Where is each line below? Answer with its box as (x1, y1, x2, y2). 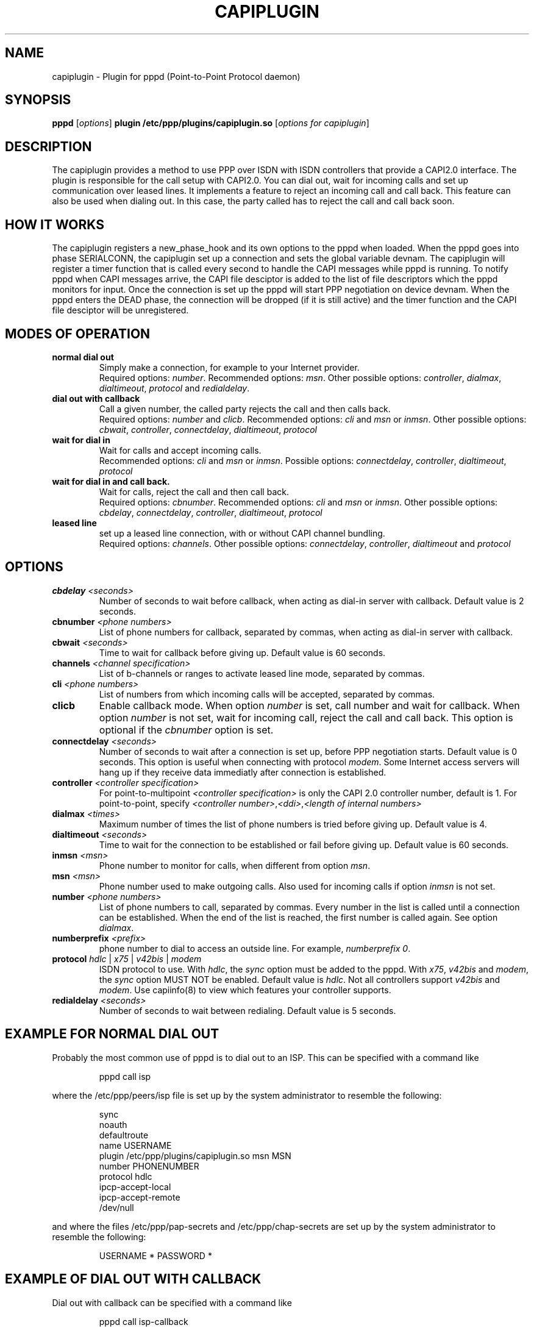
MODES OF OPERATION (5, 326, 151, 341)
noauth (99, 1119, 127, 1130)
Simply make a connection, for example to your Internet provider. (99, 362, 360, 373)
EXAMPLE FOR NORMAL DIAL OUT (5, 1026, 219, 1042)
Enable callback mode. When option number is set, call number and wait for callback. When (99, 699, 520, 712)
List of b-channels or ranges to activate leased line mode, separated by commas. (99, 668, 425, 679)
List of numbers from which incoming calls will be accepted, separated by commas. (99, 688, 435, 699)
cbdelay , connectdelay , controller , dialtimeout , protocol (99, 507, 322, 518)
